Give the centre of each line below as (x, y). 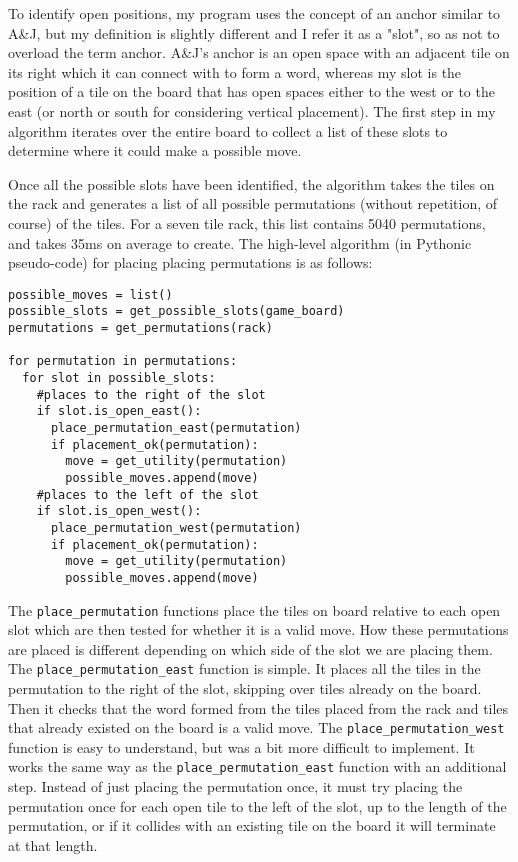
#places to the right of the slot (151, 394)
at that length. (53, 844)
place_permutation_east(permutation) (176, 427)
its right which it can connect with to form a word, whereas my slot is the (235, 71)
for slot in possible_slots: (119, 378)
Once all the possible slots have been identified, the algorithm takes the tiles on (251, 183)
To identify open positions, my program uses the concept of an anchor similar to (254, 13)
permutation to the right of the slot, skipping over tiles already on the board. (245, 688)
